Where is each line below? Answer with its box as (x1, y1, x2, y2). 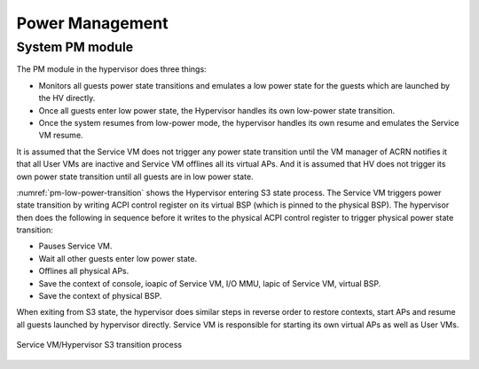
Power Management (16, 13, 169, 33)
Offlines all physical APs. (38, 266, 130, 277)
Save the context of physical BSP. (38, 291, 162, 302)
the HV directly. (38, 93, 96, 104)
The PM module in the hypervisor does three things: (16, 64, 208, 75)
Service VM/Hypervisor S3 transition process (16, 340, 183, 350)
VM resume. (38, 130, 83, 141)
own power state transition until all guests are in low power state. (16, 171, 254, 182)
